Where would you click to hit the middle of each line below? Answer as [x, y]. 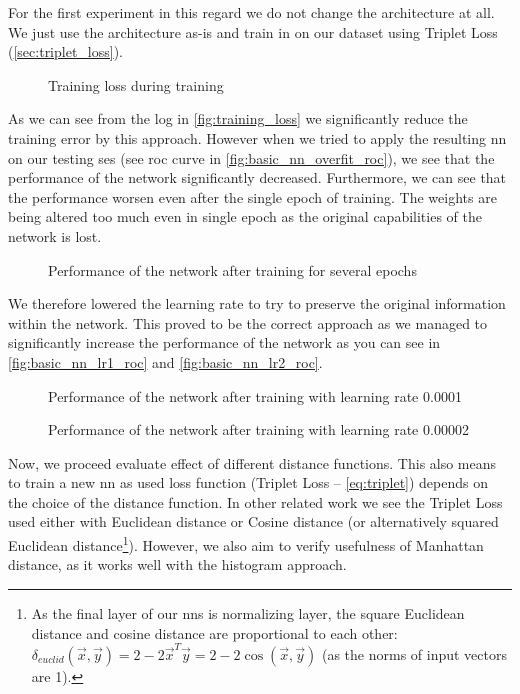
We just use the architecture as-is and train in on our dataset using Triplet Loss [253, 31]
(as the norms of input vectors [414, 653]
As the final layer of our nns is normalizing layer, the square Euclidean [248, 612]
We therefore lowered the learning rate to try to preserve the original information [257, 303]
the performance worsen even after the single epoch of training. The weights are [252, 196]
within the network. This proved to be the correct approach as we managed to [248, 322]
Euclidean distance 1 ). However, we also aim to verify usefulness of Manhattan [246, 543]
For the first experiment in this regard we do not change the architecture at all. [251, 12]
